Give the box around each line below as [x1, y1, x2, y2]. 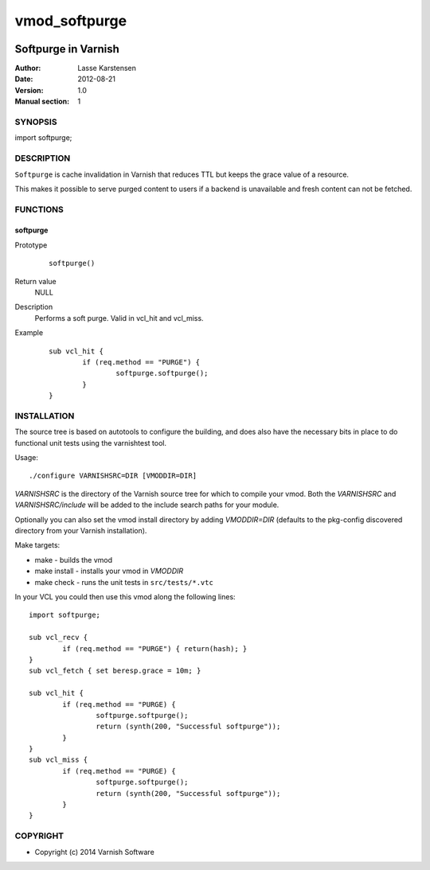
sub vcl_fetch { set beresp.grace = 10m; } [29, 666, 201, 676]
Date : [14, 74, 33, 84]
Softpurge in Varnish [14, 42, 119, 56]
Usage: [14, 453, 39, 462]
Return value [14, 276, 57, 286]
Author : [14, 64, 41, 73]
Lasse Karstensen [77, 64, 137, 73]
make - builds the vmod [34, 555, 113, 564]
